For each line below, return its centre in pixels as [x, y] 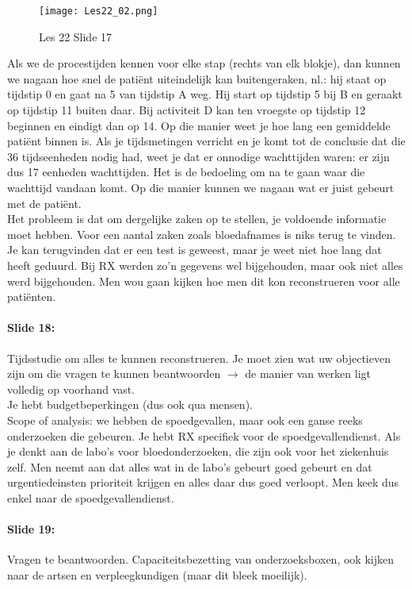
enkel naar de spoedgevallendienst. [91, 497]
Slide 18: [31, 327]
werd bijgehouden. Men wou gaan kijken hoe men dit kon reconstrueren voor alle [204, 281]
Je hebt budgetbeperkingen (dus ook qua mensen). [130, 404]
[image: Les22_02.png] [99, 11]
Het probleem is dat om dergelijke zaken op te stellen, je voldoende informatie [197, 219]
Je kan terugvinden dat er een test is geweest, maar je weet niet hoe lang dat [195, 250]
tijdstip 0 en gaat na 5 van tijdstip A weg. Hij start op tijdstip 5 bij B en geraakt [205, 94]
